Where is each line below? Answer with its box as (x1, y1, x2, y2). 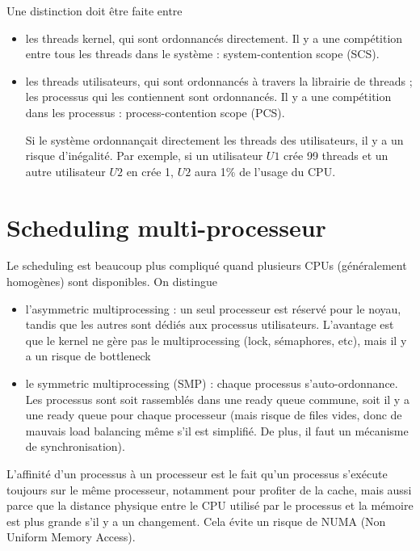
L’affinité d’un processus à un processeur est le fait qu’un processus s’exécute (6, 465, 388, 482)
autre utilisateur (25, 162, 106, 179)
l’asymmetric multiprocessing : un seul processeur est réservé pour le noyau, (25, 300, 401, 317)
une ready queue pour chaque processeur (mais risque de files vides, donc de (25, 406, 402, 423)
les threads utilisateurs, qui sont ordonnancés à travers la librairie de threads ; (25, 72, 413, 89)
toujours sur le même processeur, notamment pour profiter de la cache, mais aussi (6, 481, 412, 498)
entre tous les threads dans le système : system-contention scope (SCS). (25, 45, 380, 62)
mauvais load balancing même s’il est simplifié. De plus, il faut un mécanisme (25, 422, 409, 439)
